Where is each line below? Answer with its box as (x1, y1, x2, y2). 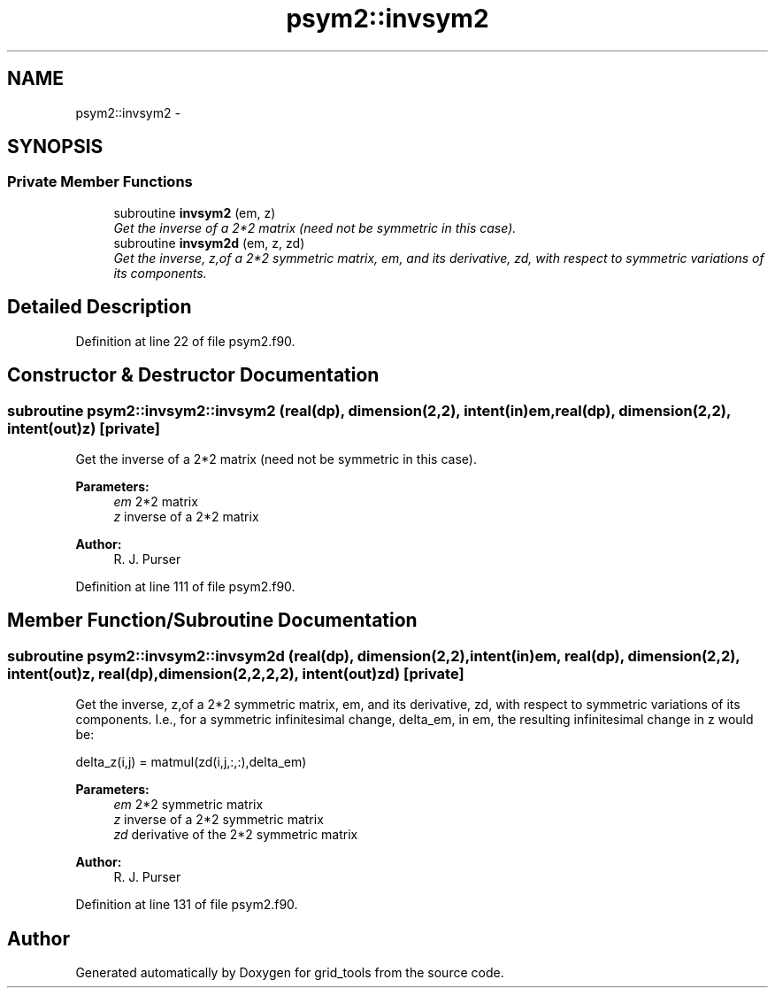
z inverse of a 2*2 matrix (113, 508, 259, 524)
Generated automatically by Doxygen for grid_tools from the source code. (75, 964, 504, 980)
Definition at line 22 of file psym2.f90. (75, 333, 295, 349)
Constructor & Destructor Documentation (7, 364, 380, 387)
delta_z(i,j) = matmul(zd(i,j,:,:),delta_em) (75, 754, 307, 770)
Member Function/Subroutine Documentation (7, 609, 418, 632)
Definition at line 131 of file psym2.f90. (75, 897, 298, 913)
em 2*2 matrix (113, 493, 198, 509)
